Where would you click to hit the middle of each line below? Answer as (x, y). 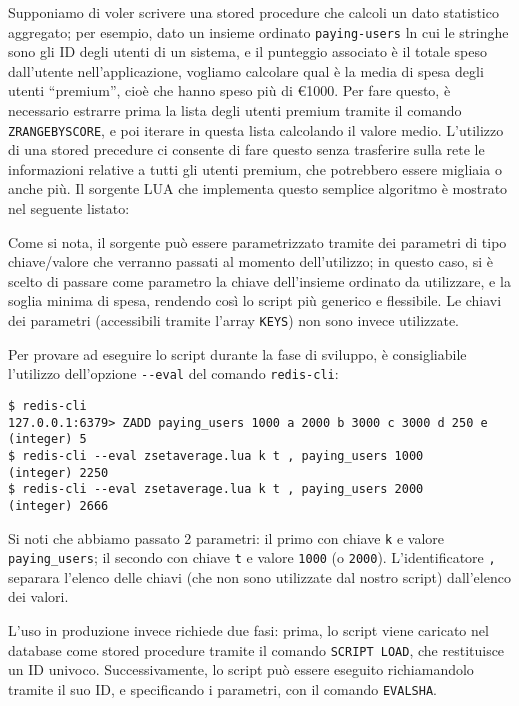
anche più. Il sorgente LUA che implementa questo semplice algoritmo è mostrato (258, 188)
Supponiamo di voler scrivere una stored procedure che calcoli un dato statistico (253, 12)
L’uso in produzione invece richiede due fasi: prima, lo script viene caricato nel (248, 630)
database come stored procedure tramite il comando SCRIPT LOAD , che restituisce (256, 649)
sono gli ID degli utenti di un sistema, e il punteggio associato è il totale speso (248, 51)
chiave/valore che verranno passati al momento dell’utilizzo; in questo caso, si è (250, 261)
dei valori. (38, 596)
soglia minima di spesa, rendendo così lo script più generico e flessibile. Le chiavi (255, 300)
